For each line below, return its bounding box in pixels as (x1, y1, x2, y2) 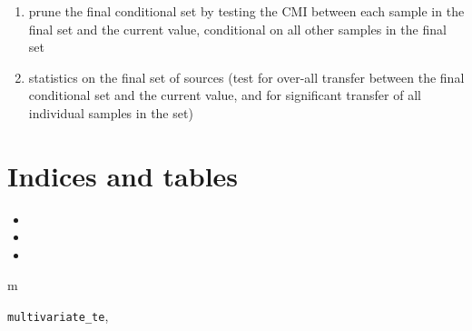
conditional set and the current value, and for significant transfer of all (28, 85, 421, 105)
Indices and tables (7, 156, 239, 194)
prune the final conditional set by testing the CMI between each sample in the (28, 2, 465, 20)
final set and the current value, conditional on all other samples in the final (28, 19, 447, 38)
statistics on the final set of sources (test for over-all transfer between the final (28, 67, 465, 86)
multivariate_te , (7, 306, 109, 326)
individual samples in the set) (28, 103, 193, 122)
